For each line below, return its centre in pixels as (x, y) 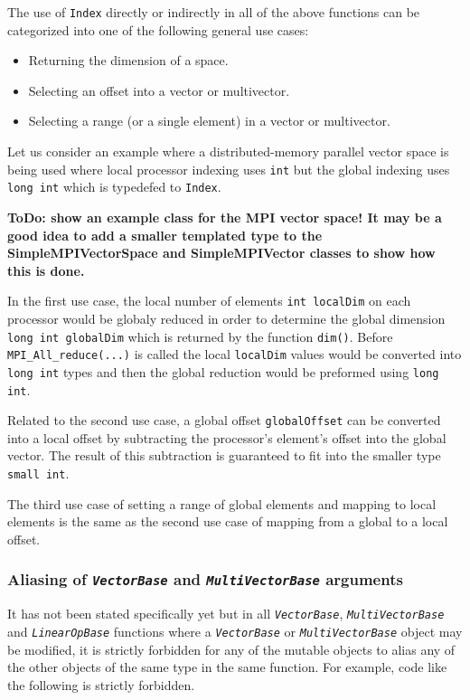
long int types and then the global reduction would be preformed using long (223, 371)
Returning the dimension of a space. (128, 60)
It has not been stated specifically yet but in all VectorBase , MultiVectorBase (226, 614)
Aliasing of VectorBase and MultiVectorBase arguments (205, 579)
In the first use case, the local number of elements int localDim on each (209, 301)
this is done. (46, 270)
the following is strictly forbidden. (101, 684)
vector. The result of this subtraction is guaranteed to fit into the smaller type (224, 455)
